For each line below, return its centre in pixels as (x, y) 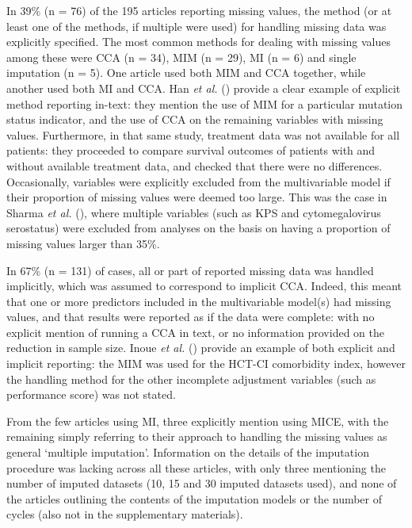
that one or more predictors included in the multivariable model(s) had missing (199, 301)
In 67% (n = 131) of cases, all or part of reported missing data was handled (190, 270)
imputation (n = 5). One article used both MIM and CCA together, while (186, 73)
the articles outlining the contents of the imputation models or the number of (195, 498)
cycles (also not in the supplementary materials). (125, 514)
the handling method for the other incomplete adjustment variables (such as (191, 379)
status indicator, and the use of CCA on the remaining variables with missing (195, 119)
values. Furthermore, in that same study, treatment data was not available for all (203, 134)
